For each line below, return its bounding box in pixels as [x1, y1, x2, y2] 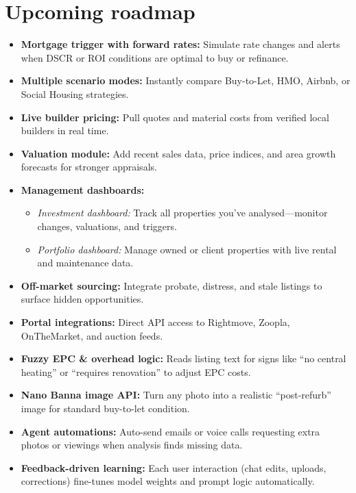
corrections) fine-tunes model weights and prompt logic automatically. [21, 474, 315, 488]
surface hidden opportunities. [21, 292, 144, 306]
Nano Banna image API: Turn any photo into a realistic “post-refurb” [21, 388, 331, 402]
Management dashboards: [21, 182, 145, 197]
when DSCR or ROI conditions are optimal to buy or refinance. [21, 50, 289, 64]
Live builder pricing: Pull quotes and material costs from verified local [21, 110, 329, 124]
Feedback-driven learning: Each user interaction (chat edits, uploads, [21, 460, 327, 475]
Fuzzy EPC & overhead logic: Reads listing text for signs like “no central [21, 351, 346, 366]
